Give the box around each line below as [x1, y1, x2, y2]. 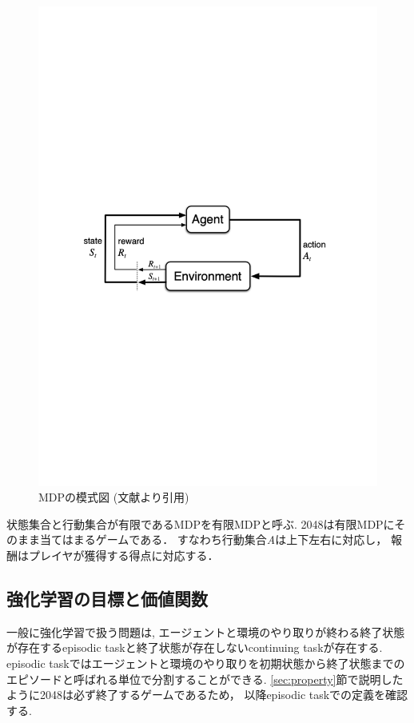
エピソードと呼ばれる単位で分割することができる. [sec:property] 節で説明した [6, 670, 404, 687]
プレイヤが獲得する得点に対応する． [28, 547, 219, 564]
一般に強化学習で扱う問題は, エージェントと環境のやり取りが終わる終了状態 [6, 623, 405, 640]
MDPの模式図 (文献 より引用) [38, 489, 189, 505]
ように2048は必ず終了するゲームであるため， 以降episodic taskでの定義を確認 [6, 686, 408, 703]
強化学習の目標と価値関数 [6, 586, 208, 611]
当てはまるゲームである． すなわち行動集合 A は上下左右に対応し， [39, 531, 388, 548]
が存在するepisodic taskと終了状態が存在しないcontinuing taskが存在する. [6, 639, 383, 656]
